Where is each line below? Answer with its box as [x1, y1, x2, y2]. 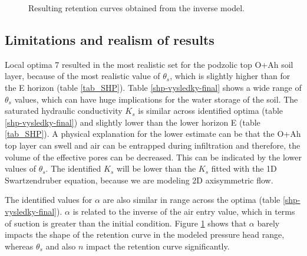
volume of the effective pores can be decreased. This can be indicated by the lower [5, 150, 302, 163]
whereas [5, 239, 34, 252]
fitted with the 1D [211, 162, 277, 175]
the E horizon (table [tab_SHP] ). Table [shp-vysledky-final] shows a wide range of [5, 81, 302, 93]
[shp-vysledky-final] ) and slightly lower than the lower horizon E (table [5, 116, 260, 128]
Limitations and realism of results [5, 30, 214, 48]
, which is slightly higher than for [170, 70, 291, 82]
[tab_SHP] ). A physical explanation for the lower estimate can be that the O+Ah [5, 127, 301, 140]
